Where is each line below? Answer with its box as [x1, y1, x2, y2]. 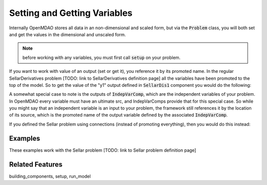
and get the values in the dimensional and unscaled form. [9, 31, 126, 37]
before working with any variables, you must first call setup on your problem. [22, 55, 180, 61]
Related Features [9, 160, 63, 169]
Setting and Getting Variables [9, 7, 133, 18]
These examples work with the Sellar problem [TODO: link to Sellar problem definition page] [9, 147, 196, 153]
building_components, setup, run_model [9, 173, 91, 179]
